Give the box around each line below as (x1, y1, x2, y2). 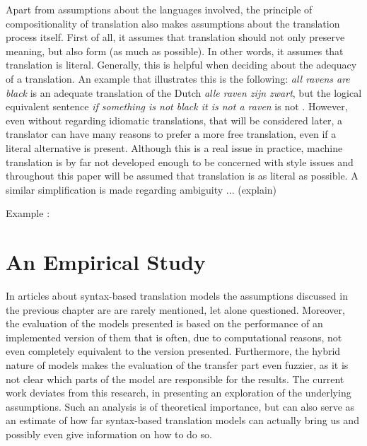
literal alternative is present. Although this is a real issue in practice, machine (6, 140, 343, 155)
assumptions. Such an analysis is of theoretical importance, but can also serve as (6, 399, 355, 413)
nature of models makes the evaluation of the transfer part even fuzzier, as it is (6, 358, 349, 372)
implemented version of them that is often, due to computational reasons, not (6, 329, 342, 344)
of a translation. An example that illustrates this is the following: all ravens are (6, 71, 350, 86)
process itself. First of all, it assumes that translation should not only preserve (6, 30, 345, 45)
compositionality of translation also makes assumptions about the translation (6, 16, 340, 30)
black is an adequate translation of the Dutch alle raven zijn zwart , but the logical (6, 85, 362, 100)
